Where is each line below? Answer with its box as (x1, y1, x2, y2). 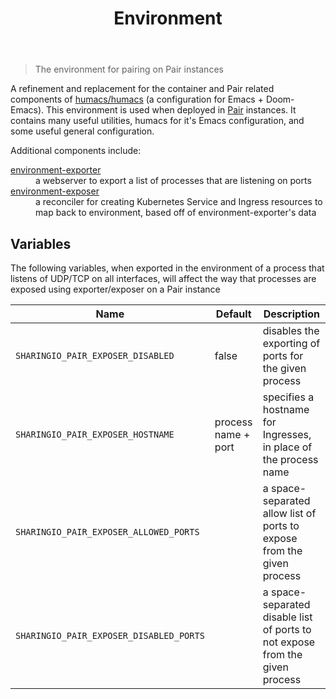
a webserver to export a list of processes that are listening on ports (35, 175, 312, 187)
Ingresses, (262, 428, 312, 441)
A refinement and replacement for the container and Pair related (10, 83, 275, 95)
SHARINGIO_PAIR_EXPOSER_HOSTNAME (15, 429, 175, 440)
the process (262, 453, 319, 466)
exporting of (262, 337, 321, 350)
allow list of (262, 507, 317, 520)
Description (263, 307, 321, 321)
